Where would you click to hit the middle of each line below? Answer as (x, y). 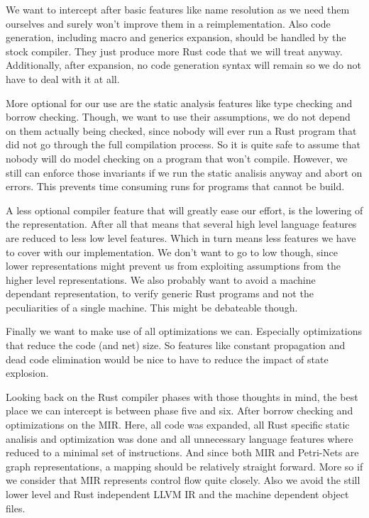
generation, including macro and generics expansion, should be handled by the (176, 37)
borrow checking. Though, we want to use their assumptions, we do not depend (178, 117)
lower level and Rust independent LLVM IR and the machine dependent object (177, 494)
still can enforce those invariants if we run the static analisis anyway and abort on (184, 172)
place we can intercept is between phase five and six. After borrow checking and (180, 410)
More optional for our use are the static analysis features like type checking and (179, 103)
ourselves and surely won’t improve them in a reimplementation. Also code (168, 23)
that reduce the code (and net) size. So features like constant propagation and (176, 345)
